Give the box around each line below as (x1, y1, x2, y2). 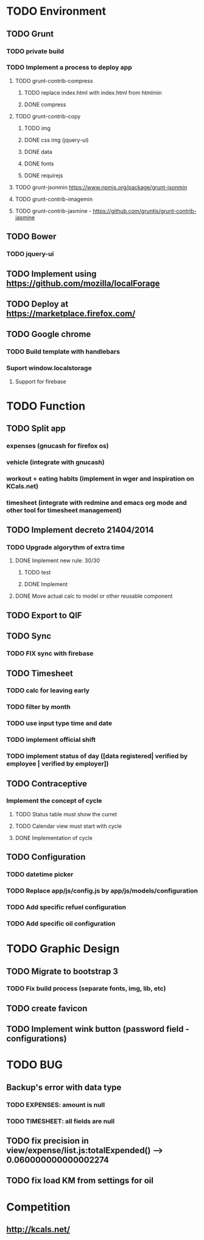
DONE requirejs (24, 172, 63, 179)
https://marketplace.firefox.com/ (6, 308, 136, 319)
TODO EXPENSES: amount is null (6, 1100, 105, 1109)
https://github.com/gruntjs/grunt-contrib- (93, 207, 197, 214)
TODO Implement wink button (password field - (6, 1024, 190, 1034)
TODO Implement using (6, 269, 97, 279)
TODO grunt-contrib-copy (15, 112, 81, 120)
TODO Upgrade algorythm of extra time (6, 543, 125, 552)
